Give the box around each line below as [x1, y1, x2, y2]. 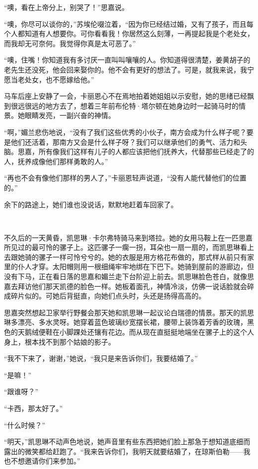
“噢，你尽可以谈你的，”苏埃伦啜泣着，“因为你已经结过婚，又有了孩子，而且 [4, 18, 247, 29]
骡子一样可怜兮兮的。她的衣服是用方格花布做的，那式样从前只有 [38, 251, 247, 262]
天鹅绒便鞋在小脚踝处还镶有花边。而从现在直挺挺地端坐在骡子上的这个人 [17, 327, 254, 337]
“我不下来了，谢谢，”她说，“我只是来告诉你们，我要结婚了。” [4, 353, 198, 363]
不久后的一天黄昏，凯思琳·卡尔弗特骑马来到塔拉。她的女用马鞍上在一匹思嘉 [4, 232, 253, 242]
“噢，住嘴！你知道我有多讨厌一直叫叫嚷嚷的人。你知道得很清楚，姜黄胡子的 [4, 55, 251, 65]
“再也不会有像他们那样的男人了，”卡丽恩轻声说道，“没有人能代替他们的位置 [4, 173, 247, 183]
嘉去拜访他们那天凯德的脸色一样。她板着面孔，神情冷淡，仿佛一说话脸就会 [4, 281, 247, 291]
